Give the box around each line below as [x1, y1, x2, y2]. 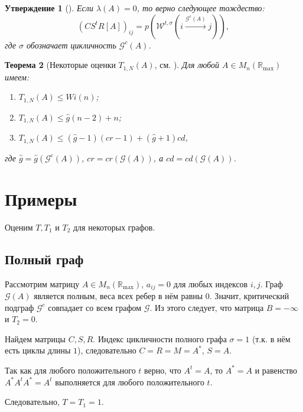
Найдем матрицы [5, 332, 66, 345]
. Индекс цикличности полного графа [93, 332, 227, 345]
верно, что [144, 364, 181, 376]
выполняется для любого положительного [55, 375, 204, 388]
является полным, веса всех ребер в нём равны [34, 289, 203, 301]
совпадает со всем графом [48, 301, 142, 313]
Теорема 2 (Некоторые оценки [5, 59, 116, 71]
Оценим [5, 220, 33, 233]
